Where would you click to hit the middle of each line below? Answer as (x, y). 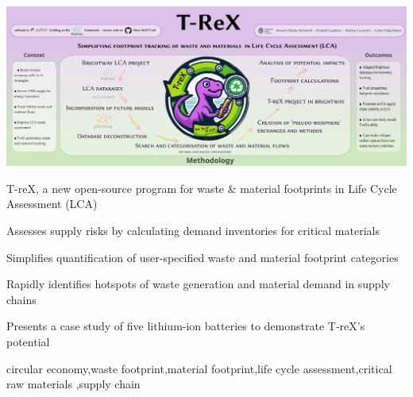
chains (21, 299)
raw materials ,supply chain (73, 384)
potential (28, 342)
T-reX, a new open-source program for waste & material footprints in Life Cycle (202, 188)
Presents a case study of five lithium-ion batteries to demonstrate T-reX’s (186, 326)
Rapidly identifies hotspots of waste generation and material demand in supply (198, 284)
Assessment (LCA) (52, 204)
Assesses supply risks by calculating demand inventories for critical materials (193, 231)
